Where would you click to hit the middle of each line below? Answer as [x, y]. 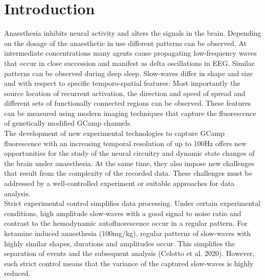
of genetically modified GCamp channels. [68, 123]
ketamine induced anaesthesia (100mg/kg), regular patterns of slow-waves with [128, 233]
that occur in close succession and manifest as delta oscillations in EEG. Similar [129, 63]
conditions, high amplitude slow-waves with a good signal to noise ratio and [123, 213]
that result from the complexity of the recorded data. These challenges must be [128, 173]
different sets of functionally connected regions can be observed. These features [128, 103]
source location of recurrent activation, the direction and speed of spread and [125, 93]
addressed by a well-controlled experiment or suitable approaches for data [119, 183]
